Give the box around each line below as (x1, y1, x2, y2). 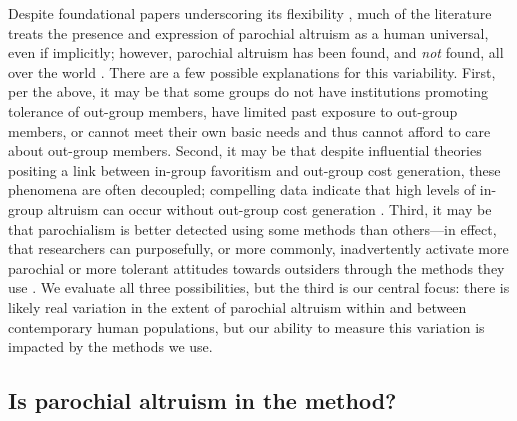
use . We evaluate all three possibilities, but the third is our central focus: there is (8, 277, 510, 298)
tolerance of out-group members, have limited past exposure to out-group (8, 100, 458, 121)
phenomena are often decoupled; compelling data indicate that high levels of (8, 179, 476, 200)
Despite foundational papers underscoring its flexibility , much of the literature (8, 3, 492, 23)
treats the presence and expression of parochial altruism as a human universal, (8, 22, 489, 43)
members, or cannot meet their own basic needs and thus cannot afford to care (8, 120, 491, 141)
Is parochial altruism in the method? (8, 385, 397, 416)
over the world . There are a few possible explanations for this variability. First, (8, 61, 496, 82)
